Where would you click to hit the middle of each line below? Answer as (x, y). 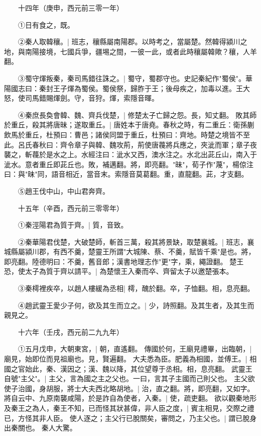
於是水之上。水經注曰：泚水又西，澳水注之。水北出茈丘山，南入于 (148, 154)
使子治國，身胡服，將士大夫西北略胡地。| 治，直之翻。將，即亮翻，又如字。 (129, 388)
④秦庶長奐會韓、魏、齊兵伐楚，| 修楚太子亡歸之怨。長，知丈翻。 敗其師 (137, 115)
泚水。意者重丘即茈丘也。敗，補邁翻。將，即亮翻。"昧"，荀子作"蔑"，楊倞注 (129, 164)
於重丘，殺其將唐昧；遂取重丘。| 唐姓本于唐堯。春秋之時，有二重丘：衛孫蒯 (129, 125)
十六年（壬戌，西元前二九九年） (71, 332)
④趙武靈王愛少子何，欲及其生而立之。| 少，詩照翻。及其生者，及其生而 (136, 305)
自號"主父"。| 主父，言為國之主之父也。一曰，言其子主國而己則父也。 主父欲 (129, 378)
